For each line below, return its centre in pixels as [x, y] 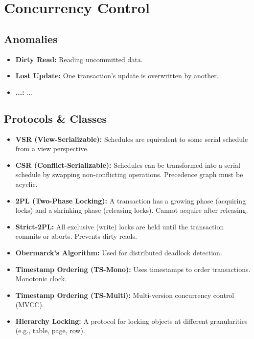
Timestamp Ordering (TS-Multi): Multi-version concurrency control [125, 295]
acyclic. [26, 184]
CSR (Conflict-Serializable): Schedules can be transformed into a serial [128, 165]
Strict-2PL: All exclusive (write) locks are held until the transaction [120, 226]
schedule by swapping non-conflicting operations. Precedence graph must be [129, 174]
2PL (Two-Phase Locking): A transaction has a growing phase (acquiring [131, 200]
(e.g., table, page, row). [50, 330]
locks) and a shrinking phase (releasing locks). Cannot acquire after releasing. [132, 210]
